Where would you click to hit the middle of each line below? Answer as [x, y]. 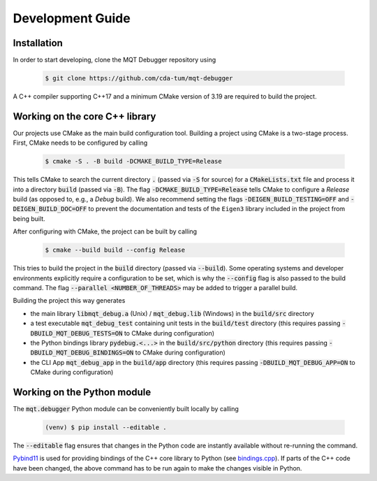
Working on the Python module [82, 392]
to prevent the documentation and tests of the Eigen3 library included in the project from [217, 209]
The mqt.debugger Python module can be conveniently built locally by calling [126, 409]
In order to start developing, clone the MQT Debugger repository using [114, 60]
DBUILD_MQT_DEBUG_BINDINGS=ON [82, 353]
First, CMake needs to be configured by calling [80, 143]
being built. [29, 218]
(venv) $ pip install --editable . [106, 428]
